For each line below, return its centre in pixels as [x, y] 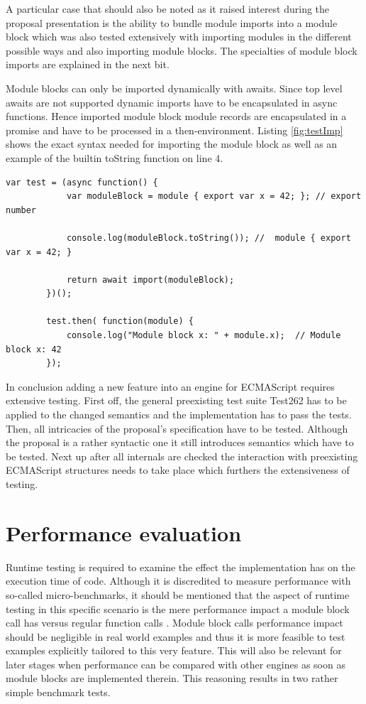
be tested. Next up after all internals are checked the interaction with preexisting [182, 456]
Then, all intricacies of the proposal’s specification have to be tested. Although [177, 428]
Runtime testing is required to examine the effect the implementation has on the [181, 567]
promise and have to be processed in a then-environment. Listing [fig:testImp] [174, 130]
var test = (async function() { [82, 182]
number [21, 210]
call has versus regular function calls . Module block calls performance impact [174, 623]
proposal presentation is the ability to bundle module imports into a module [172, 22]
